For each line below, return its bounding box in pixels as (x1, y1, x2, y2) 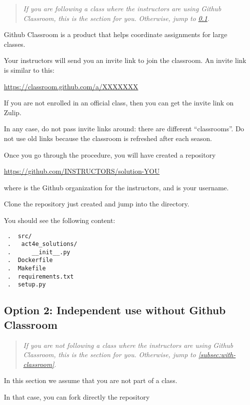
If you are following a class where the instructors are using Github (23, 3, 221, 13)
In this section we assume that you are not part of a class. (4, 375, 177, 385)
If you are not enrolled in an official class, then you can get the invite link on (4, 98, 234, 108)
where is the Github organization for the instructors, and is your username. (4, 182, 229, 192)
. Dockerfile (7, 257, 53, 264)
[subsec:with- (198, 349, 236, 360)
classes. (4, 39, 25, 49)
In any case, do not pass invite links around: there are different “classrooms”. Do (4, 123, 244, 134)
